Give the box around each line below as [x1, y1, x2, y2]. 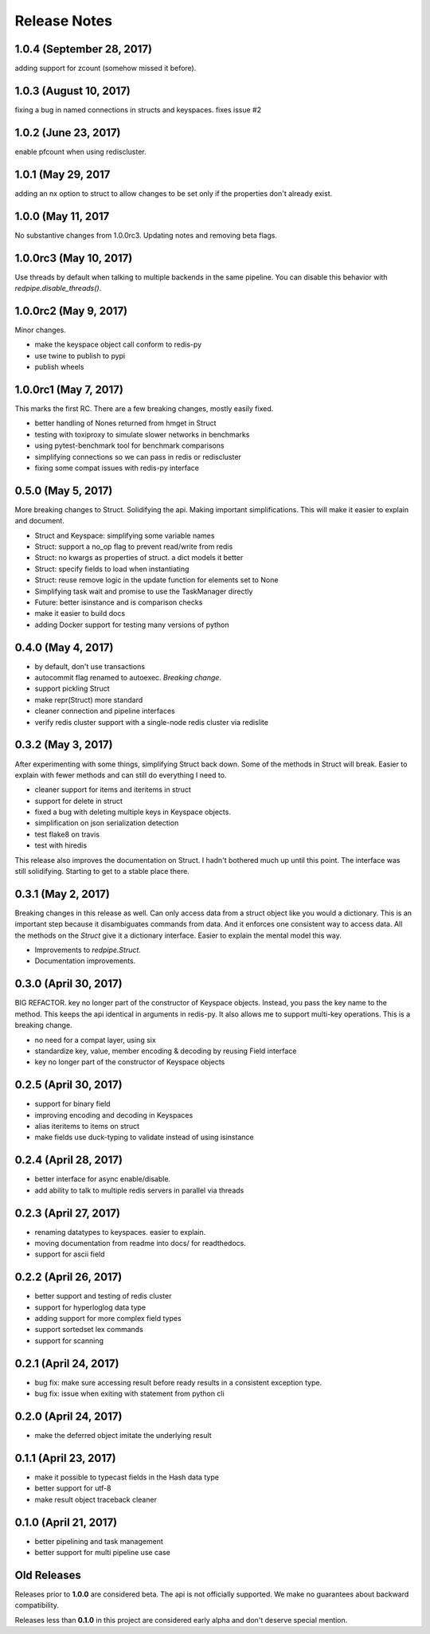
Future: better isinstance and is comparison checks [34, 598, 203, 607]
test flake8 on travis [34, 829, 100, 839]
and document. [14, 516, 65, 526]
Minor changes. [14, 325, 67, 335]
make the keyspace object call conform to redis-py [34, 339, 202, 350]
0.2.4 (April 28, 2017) [14, 1154, 123, 1167]
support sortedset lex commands [34, 1325, 143, 1334]
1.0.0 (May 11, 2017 [14, 210, 110, 223]
